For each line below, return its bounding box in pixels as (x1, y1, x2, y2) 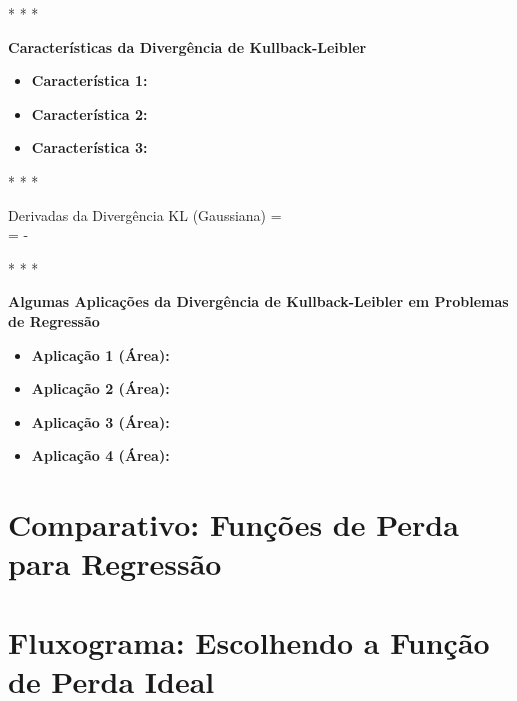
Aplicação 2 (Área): (31, 378, 170, 399)
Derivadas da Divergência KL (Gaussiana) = (8, 204, 282, 225)
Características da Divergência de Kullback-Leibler (8, 36, 367, 57)
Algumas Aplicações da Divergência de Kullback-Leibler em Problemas (8, 291, 509, 312)
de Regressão (8, 310, 100, 331)
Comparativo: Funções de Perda (8, 504, 459, 545)
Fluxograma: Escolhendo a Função (8, 621, 490, 662)
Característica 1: (31, 70, 148, 91)
